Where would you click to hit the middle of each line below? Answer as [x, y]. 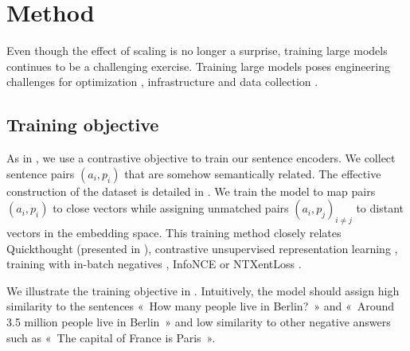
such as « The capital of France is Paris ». [111, 337]
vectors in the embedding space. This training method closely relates [174, 233]
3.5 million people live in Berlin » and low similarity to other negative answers [199, 322]
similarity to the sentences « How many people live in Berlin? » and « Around [201, 306]
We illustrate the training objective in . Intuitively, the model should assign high [203, 290]
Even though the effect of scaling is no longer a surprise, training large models [197, 51]
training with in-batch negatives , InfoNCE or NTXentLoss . [154, 264]
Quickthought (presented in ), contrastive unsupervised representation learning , [202, 248]
